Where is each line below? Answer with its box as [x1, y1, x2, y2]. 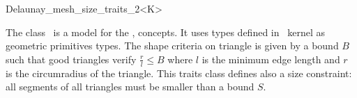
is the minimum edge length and [202, 51, 340, 66]
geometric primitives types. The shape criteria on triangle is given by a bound [6, 38, 339, 53]
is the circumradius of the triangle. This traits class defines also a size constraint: [6, 65, 352, 80]
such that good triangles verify [6, 51, 137, 66]
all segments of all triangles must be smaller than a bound [6, 79, 255, 94]
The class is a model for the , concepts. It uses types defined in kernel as [6, 24, 325, 39]
